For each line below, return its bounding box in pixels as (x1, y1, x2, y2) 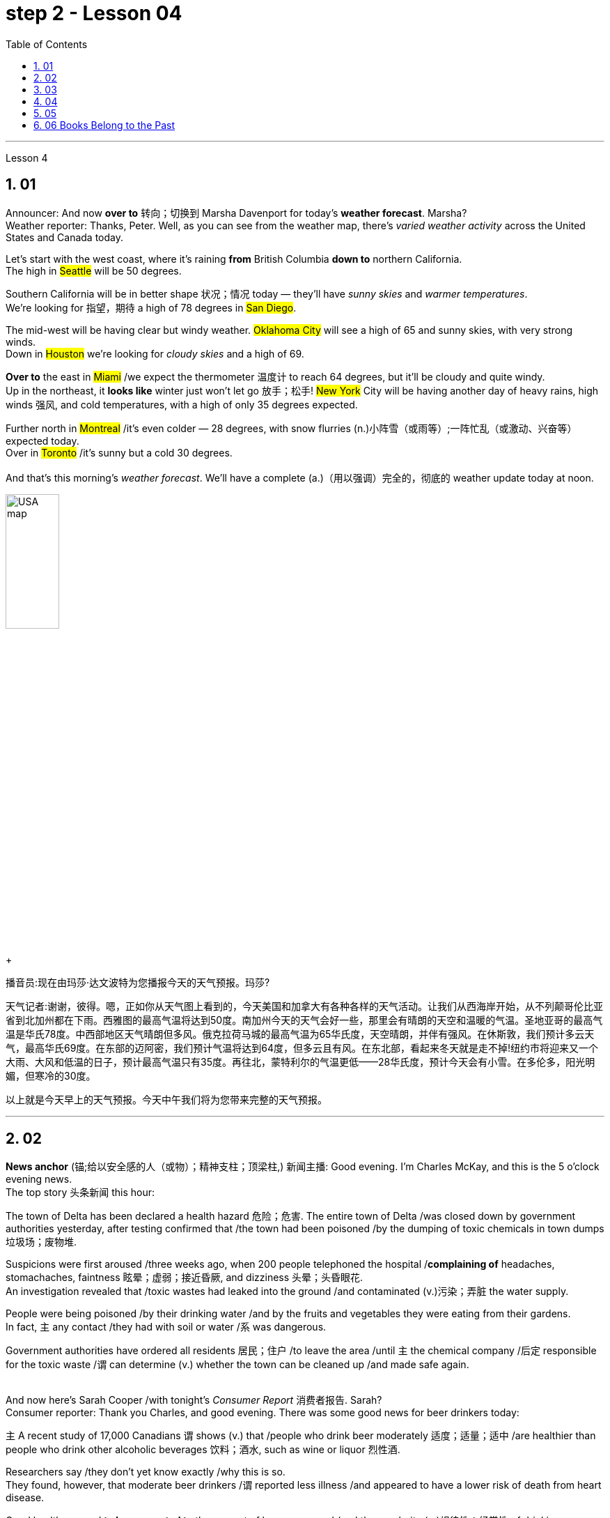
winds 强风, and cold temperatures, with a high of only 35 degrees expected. (6, 398, 358, 411)
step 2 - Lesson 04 (6, 1, 182, 25)
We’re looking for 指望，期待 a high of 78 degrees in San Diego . (6, 301, 297, 314)
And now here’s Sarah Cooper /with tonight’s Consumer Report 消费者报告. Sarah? (6, 1394, 382, 1406)
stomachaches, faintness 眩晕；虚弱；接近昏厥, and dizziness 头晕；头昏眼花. (6, 1271, 363, 1284)
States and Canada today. (6, 231, 124, 243)
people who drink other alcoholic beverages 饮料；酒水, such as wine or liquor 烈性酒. (6, 1443, 400, 1456)
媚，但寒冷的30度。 (6, 1070, 96, 1082)
